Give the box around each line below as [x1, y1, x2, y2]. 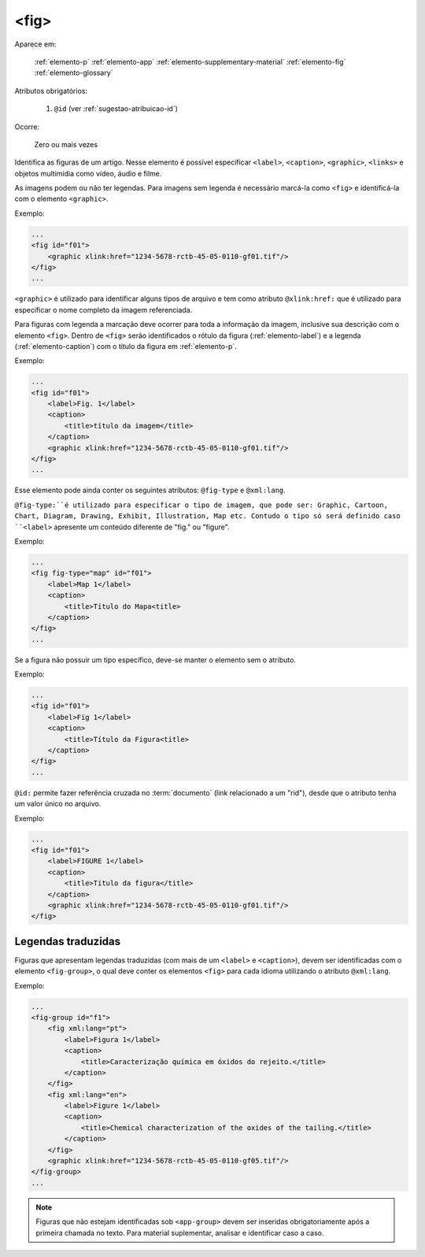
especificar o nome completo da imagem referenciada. [14, 305, 193, 314]
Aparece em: [14, 39, 57, 49]
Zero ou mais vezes [34, 139, 98, 149]
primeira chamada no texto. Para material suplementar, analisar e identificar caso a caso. [35, 1228, 324, 1237]
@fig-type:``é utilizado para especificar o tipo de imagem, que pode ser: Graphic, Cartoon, [14, 500, 389, 510]
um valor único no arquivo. [14, 799, 102, 809]
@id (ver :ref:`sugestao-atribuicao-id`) [54, 104, 179, 113]
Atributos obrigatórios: [14, 86, 88, 95]
